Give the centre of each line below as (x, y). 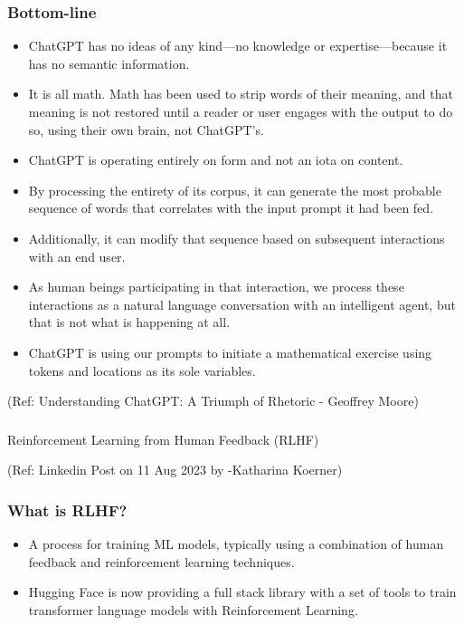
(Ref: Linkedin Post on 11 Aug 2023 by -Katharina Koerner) (175, 470)
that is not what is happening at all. (129, 322)
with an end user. (77, 256)
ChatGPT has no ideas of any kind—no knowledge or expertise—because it (238, 46)
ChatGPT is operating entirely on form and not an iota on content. (216, 160)
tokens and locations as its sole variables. (142, 370)
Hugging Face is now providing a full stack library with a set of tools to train (242, 592)
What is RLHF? (67, 510)
